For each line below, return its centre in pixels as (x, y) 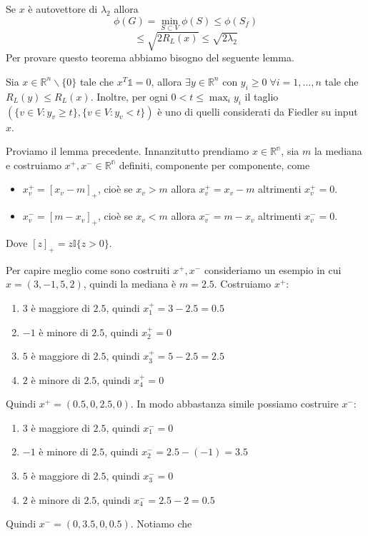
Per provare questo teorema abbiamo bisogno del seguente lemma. (150, 57)
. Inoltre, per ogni (129, 96)
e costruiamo (34, 165)
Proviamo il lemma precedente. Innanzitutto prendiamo (128, 151)
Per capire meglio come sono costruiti (88, 269)
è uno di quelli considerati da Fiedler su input (258, 111)
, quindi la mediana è (130, 284)
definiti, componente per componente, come (214, 165)
